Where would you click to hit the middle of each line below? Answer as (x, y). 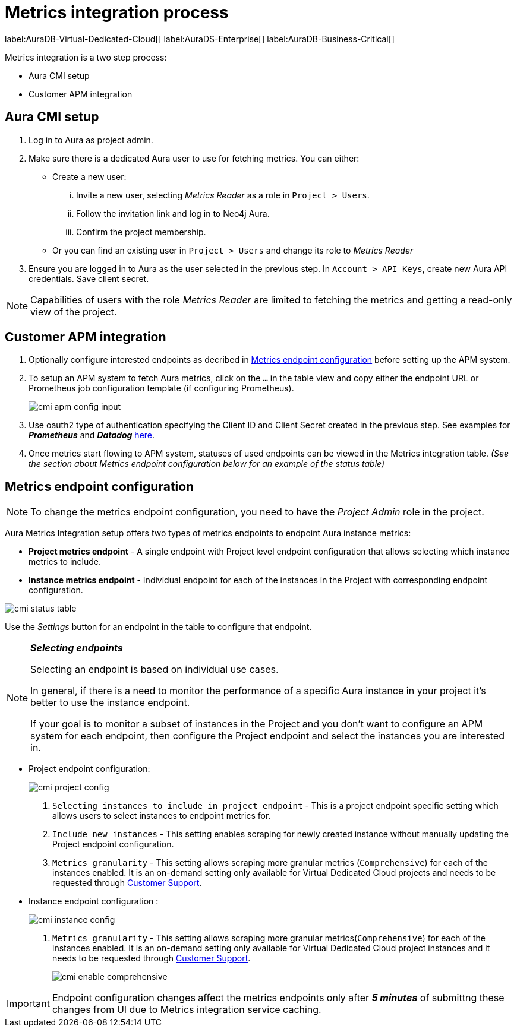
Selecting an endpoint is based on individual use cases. (155, 669)
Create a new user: (89, 176)
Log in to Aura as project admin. (91, 140)
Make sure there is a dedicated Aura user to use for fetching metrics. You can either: (194, 158)
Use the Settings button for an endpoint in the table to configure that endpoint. (158, 627)
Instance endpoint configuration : (94, 901)
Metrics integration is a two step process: (86, 57)
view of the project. (74, 311)
